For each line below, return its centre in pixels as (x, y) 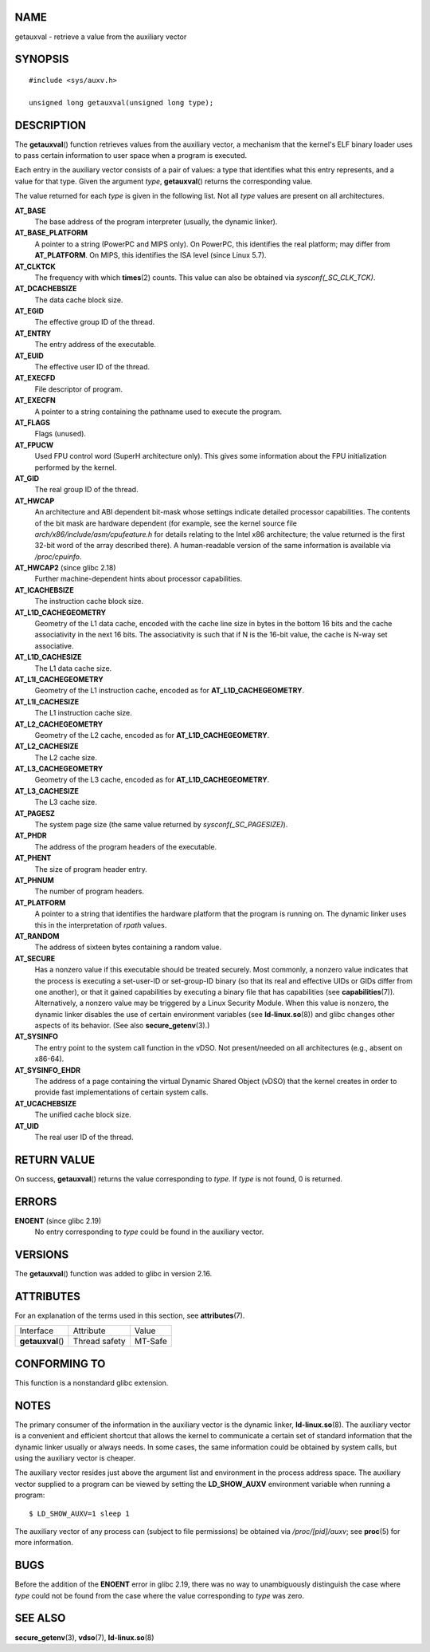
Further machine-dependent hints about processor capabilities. (139, 579)
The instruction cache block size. (89, 601)
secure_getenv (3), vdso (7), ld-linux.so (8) (84, 1637)
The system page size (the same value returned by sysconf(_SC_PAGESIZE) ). (161, 825)
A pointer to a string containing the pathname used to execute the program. (158, 412)
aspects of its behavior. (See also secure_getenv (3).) (122, 1026)
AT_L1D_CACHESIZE (48, 657)
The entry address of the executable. (96, 345)
